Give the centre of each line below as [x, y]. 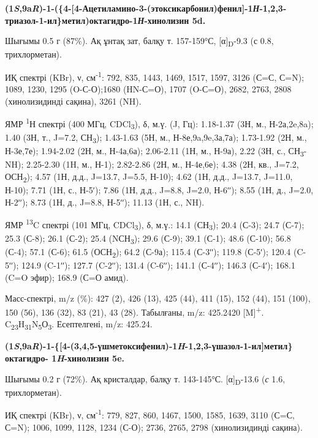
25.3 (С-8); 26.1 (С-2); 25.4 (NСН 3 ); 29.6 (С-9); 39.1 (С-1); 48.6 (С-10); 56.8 [148, 239]
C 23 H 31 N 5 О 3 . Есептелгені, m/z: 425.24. [79, 325]
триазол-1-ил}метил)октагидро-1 [71, 20]
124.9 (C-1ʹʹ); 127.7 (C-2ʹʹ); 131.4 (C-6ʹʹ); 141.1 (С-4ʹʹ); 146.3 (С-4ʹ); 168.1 [158, 265]
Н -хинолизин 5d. [172, 20]
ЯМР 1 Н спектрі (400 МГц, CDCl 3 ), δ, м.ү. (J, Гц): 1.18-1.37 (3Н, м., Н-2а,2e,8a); [159, 124]
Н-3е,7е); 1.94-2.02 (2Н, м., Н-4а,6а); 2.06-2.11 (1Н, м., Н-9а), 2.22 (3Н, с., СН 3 [154, 152]
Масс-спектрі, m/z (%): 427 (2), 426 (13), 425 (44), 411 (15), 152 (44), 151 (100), [158, 298]
